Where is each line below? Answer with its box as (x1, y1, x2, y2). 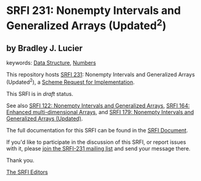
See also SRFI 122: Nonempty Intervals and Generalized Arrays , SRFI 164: (6, 101, 190, 109)
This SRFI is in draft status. (6, 90, 73, 97)
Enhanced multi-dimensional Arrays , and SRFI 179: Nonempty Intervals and (6, 108, 194, 115)
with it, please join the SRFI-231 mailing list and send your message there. (6, 145, 191, 152)
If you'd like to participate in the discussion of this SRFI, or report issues (6, 138, 186, 146)
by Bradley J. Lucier (6, 43, 83, 53)
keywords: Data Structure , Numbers (6, 59, 96, 67)
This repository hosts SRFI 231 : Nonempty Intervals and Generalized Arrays (6, 71, 196, 78)
